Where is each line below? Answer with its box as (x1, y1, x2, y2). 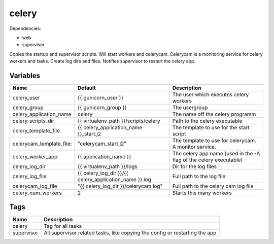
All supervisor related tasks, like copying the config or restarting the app (44, 229, 217, 236)
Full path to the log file (172, 173, 226, 180)
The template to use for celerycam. (172, 137, 256, 144)
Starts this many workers (172, 189, 232, 196)
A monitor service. (172, 144, 217, 151)
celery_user (12, 94, 40, 101)
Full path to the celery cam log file (172, 183, 254, 190)
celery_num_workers (12, 189, 62, 196)
